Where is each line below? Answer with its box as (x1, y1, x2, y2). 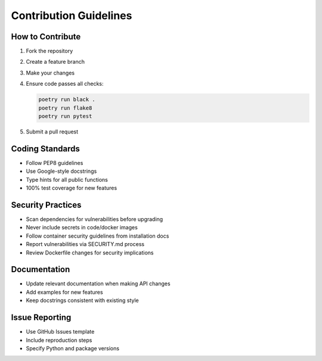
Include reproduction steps (26, 337, 92, 344)
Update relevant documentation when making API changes (26, 280, 171, 287)
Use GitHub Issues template (26, 328, 95, 335)
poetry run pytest (38, 113, 92, 119)
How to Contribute (11, 32, 81, 42)
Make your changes (26, 69, 75, 76)
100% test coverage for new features (26, 185, 117, 192)
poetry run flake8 (38, 104, 92, 111)
